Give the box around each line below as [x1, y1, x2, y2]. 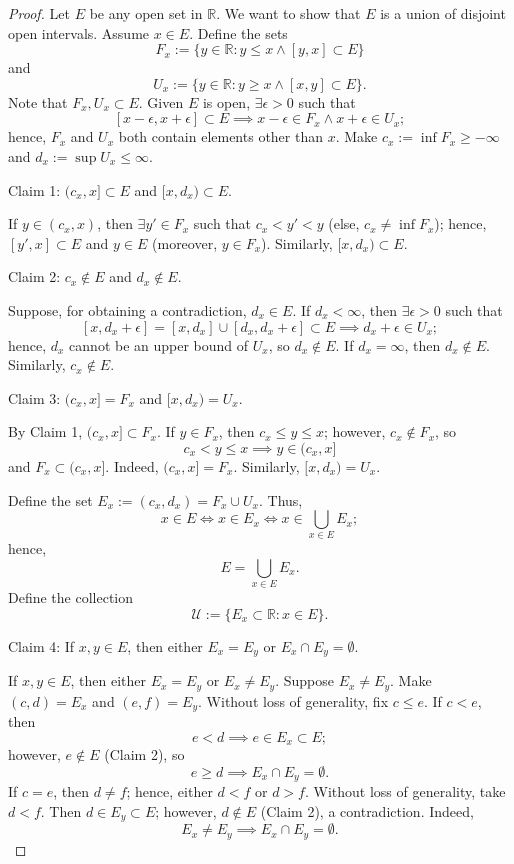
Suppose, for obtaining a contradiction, [8, 299, 247, 320]
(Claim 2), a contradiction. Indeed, [260, 800, 474, 821]
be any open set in [89, 3, 203, 23]
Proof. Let [8, 3, 70, 23]
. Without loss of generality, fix [198, 690, 389, 711]
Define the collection [8, 587, 134, 608]
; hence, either [126, 781, 213, 802]
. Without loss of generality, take [304, 781, 506, 802]
